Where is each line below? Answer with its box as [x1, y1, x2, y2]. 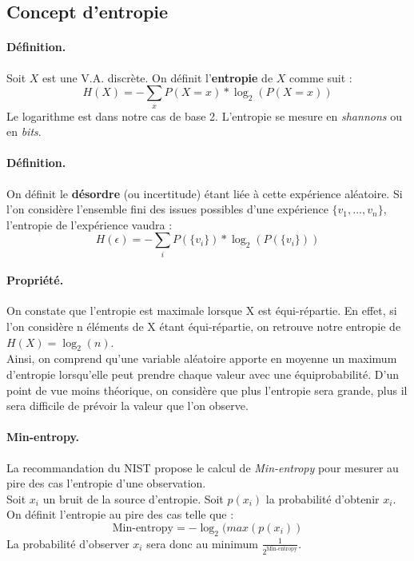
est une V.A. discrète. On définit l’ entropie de [42, 69, 273, 86]
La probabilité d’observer [6, 535, 129, 551]
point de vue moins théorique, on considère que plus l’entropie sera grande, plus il [6, 381, 408, 398]
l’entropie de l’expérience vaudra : [6, 216, 173, 233]
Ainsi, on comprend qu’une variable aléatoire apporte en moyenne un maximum [6, 350, 397, 367]
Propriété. [6, 272, 64, 288]
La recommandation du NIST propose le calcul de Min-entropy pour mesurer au [6, 459, 399, 475]
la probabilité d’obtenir [265, 490, 380, 507]
